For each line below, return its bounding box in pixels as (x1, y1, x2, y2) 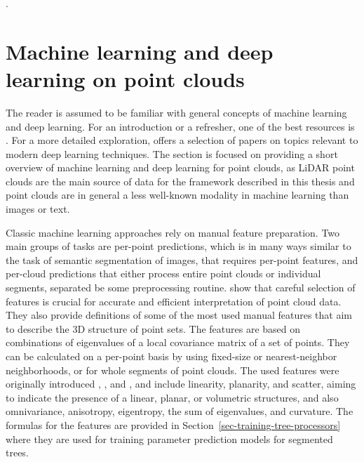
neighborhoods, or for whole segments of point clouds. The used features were (6, 362, 339, 377)
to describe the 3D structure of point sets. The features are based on (6, 321, 301, 336)
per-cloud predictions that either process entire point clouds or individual (6, 266, 321, 281)
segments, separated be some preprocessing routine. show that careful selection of (6, 280, 356, 295)
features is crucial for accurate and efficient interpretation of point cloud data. (6, 293, 342, 308)
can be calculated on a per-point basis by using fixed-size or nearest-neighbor (6, 349, 337, 363)
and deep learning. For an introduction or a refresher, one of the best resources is (6, 119, 355, 133)
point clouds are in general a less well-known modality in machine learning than (6, 187, 349, 202)
